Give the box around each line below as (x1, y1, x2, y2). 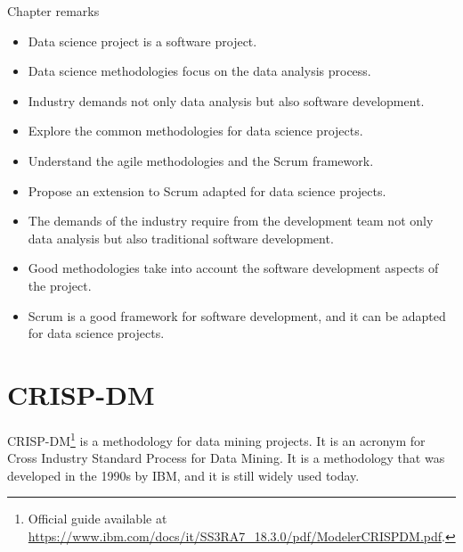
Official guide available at (28, 509, 167, 528)
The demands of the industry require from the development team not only (28, 211, 434, 230)
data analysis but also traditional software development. (28, 228, 334, 247)
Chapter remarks (7, 2, 100, 20)
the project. (28, 276, 92, 294)
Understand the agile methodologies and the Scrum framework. (28, 151, 374, 169)
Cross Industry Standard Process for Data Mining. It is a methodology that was (7, 449, 445, 467)
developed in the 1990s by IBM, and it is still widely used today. (7, 465, 360, 484)
